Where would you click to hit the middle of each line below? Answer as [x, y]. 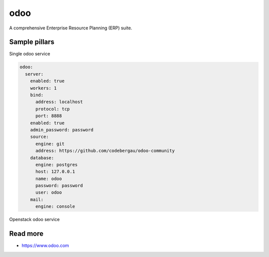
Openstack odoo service [34, 220]
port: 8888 [49, 116]
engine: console [55, 206]
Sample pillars [32, 42]
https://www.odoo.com [45, 246]
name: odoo [49, 179]
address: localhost [59, 102]
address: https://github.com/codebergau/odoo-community [105, 151]
